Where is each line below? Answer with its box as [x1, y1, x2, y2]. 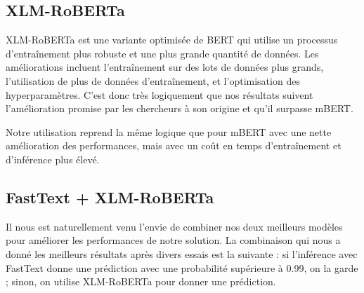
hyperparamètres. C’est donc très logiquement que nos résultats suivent [6, 87, 313, 102]
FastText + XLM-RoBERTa [6, 186, 214, 207]
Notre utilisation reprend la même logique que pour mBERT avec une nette [6, 124, 332, 139]
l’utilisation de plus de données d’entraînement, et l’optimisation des [6, 73, 300, 88]
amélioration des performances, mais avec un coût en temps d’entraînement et [6, 138, 342, 153]
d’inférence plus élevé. [6, 151, 100, 166]
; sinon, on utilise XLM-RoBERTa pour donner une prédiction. [6, 274, 276, 289]
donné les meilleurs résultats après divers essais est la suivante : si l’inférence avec [6, 246, 358, 261]
